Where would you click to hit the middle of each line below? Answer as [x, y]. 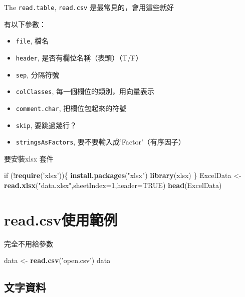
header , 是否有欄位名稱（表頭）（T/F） [79, 57]
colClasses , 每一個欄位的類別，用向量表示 [85, 91]
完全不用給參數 [29, 243]
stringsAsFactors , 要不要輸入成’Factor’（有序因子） [100, 142]
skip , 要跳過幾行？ [46, 125]
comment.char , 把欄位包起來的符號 [71, 108]
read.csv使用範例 [61, 219]
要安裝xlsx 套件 [29, 158]
